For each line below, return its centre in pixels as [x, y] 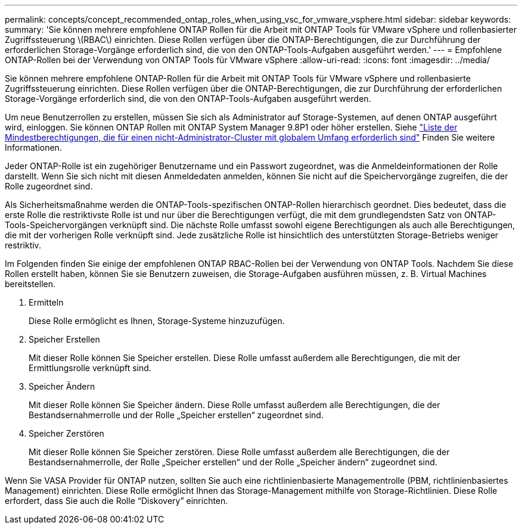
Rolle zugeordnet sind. [49, 186]
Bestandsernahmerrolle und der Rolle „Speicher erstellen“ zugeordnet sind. [176, 415]
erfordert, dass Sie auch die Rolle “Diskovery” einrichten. [116, 501]
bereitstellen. [30, 284]
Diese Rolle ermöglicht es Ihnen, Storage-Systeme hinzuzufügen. [157, 321]
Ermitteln [46, 302]
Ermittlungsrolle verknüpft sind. [90, 368]
